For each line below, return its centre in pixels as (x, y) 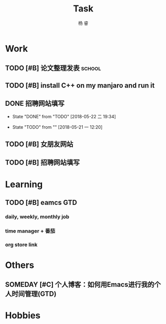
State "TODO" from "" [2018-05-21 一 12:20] (57, 127)
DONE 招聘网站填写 (35, 104)
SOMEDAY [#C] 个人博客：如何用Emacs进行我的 (80, 284)
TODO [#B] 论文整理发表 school (53, 68)
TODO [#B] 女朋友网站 (39, 144)
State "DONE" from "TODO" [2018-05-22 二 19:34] (64, 116)
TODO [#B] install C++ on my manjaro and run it (80, 85)
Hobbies (23, 316)
